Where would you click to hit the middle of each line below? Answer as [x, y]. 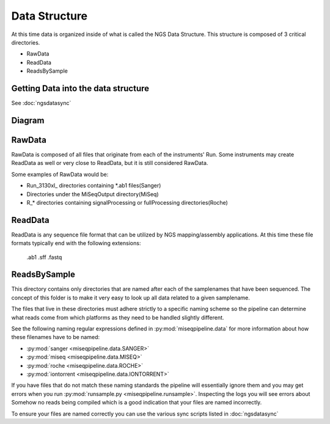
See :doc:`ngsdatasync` [41, 103]
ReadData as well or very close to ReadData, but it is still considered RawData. [110, 163]
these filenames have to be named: [56, 337]
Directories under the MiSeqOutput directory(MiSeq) [93, 194]
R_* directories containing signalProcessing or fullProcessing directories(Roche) [127, 202]
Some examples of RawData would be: [60, 174]
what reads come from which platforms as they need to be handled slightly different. [118, 317]
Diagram [28, 120]
